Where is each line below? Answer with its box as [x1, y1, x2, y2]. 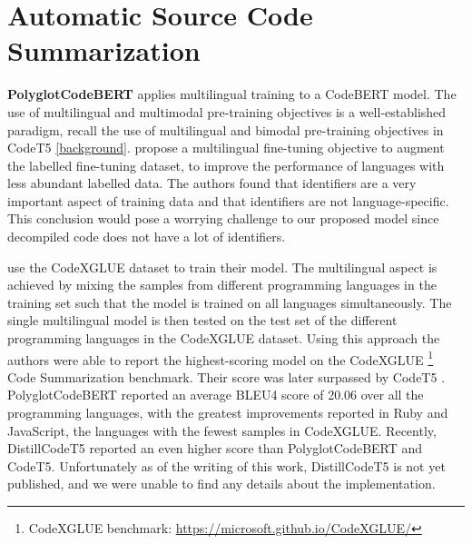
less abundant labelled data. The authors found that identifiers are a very [7, 173, 417, 193]
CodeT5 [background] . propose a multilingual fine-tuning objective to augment [7, 138, 445, 157]
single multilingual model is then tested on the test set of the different [7, 311, 398, 330]
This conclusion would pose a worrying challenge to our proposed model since [7, 209, 439, 228]
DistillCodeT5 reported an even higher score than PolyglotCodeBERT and [7, 439, 423, 458]
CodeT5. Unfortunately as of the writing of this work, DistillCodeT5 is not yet [7, 456, 446, 475]
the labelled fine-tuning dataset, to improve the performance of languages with [7, 155, 445, 174]
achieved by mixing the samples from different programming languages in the [7, 275, 437, 294]
